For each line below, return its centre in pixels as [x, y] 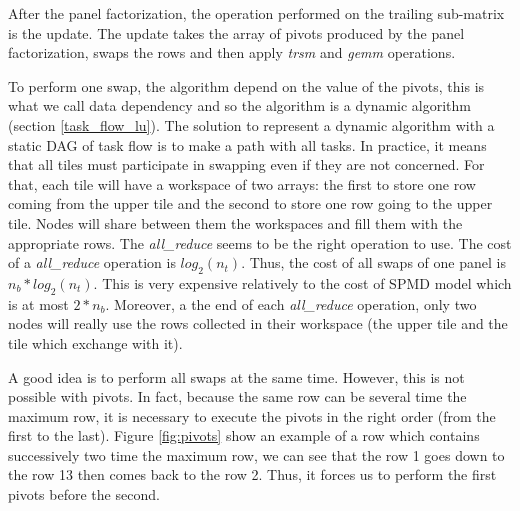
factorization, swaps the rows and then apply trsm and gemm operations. [232, 52]
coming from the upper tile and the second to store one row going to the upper [250, 203]
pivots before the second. [84, 494]
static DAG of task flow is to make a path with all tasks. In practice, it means [247, 144]
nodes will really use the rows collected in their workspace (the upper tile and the [258, 323]
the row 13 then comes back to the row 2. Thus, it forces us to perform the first [252, 474]
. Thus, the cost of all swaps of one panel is [373, 262]
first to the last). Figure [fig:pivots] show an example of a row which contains [244, 435]
